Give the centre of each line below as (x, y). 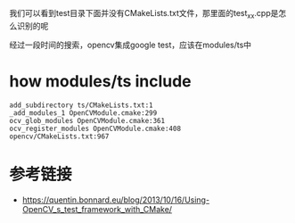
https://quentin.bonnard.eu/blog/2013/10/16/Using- (116, 200)
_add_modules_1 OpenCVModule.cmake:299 (83, 113)
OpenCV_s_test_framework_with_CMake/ (97, 209)
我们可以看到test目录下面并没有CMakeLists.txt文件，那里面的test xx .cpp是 (144, 14)
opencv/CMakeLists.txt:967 (59, 136)
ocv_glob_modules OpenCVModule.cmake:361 (87, 120)
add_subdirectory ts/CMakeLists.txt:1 (81, 105)
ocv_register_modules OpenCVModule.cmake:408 (95, 128)
